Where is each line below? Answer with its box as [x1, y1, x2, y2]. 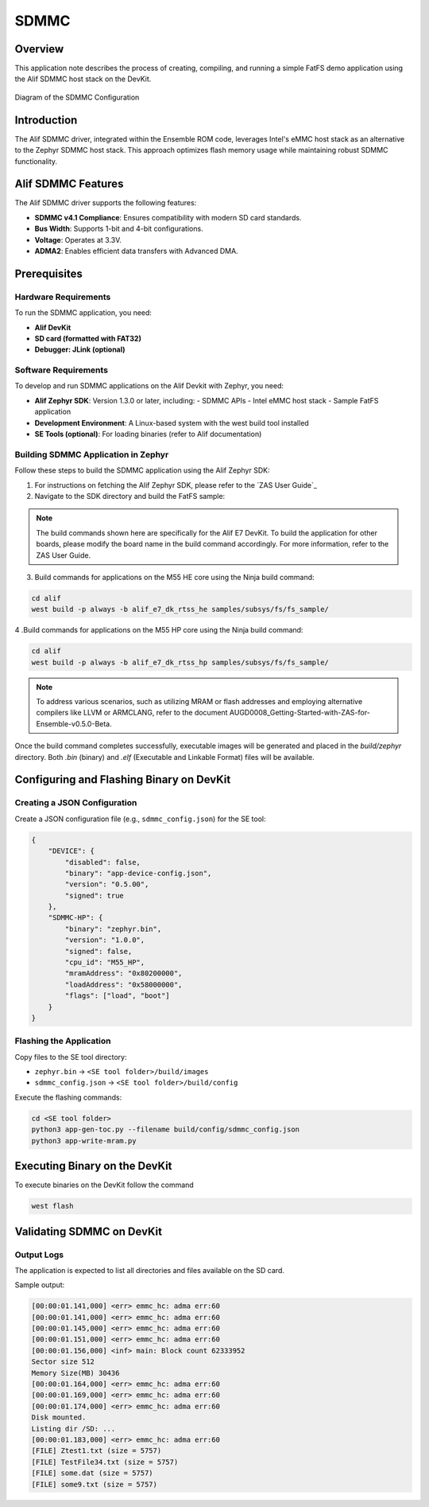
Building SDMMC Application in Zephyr [14, 449, 169, 460]
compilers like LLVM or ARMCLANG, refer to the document [36, 708, 228, 718]
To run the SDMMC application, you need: [14, 308, 153, 317]
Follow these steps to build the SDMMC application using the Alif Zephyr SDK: [14, 465, 270, 475]
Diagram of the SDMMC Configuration [14, 92, 140, 102]
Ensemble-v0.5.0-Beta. [36, 718, 112, 728]
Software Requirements [14, 364, 109, 376]
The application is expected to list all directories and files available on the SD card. [14, 1265, 285, 1275]
